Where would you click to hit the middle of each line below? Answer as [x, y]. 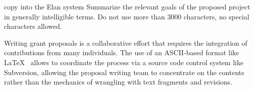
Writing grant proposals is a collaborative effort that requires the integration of [126, 43]
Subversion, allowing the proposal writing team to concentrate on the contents [124, 72]
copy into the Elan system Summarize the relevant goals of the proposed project [127, 6]
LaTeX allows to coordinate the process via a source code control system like [124, 62]
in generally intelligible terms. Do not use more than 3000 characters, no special [127, 16]
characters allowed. [33, 26]
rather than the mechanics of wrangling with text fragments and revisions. [118, 82]
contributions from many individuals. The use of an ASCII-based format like [122, 52]
